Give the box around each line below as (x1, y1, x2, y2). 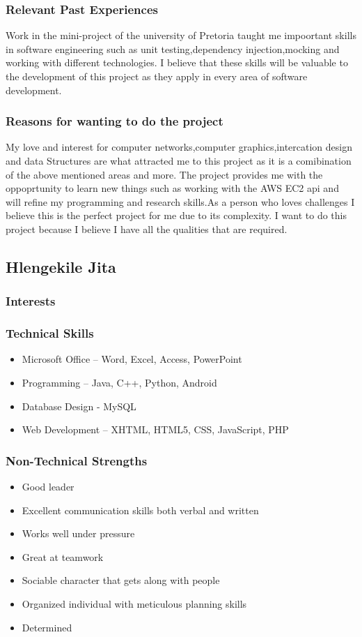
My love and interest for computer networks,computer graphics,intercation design (6, 140, 352, 154)
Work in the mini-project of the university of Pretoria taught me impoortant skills (6, 28, 356, 43)
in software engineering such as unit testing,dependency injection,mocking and (6, 41, 340, 56)
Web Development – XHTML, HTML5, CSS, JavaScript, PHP (22, 422, 289, 437)
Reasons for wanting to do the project (6, 112, 223, 130)
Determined (22, 620, 72, 634)
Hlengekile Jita (6, 255, 116, 277)
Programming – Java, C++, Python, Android (22, 375, 217, 389)
